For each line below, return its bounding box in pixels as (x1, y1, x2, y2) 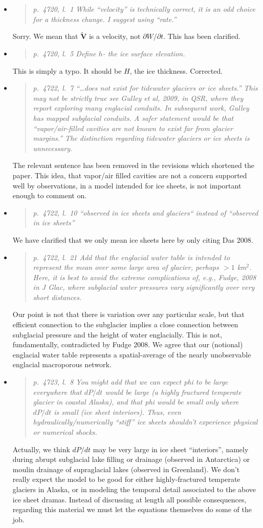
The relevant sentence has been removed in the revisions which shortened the (12, 160, 255, 171)
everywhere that (33, 386, 82, 397)
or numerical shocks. (33, 427, 97, 437)
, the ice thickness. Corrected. (129, 65, 223, 76)
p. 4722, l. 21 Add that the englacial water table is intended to (33, 251, 230, 262)
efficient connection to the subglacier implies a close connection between (12, 319, 238, 330)
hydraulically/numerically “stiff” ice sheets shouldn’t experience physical (33, 416, 258, 427)
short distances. (33, 291, 82, 302)
